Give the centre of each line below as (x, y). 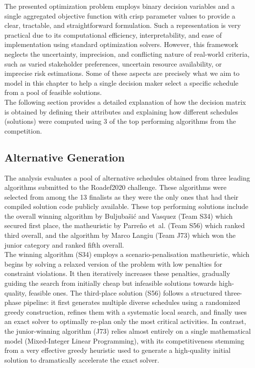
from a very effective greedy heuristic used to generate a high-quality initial (117, 350)
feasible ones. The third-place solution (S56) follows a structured (126, 292)
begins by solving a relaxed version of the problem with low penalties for (113, 264)
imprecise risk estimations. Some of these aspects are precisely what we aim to (122, 73)
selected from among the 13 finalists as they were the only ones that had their (122, 196)
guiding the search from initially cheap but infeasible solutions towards (111, 283)
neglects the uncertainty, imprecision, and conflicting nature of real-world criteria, (127, 54)
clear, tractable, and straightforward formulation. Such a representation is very (123, 25)
